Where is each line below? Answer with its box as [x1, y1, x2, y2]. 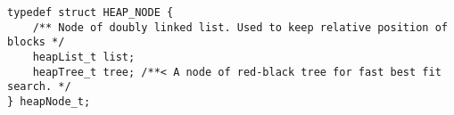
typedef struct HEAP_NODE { [7, 6, 174, 19]
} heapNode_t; [7, 94, 91, 108]
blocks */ [7, 36, 65, 49]
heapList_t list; [32, 50, 136, 63]
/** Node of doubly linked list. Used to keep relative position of [32, 21, 448, 34]
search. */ [7, 80, 71, 94]
